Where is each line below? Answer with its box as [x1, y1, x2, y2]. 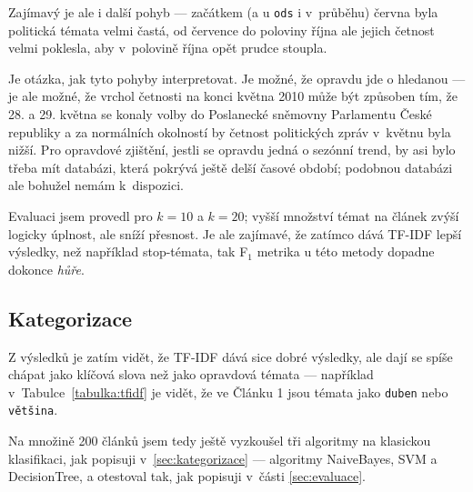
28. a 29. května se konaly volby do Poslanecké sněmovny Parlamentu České [8, 105, 432, 124]
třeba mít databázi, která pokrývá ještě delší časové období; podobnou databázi [8, 157, 453, 176]
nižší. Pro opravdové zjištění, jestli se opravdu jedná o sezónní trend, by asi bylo [8, 140, 456, 159]
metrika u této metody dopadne [257, 242, 435, 261]
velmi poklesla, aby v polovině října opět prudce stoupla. [8, 38, 327, 57]
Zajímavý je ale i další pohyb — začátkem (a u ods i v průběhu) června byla [8, 3, 438, 21]
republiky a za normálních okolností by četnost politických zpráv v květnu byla [8, 122, 451, 141]
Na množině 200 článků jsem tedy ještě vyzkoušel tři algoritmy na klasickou [8, 431, 431, 450]
